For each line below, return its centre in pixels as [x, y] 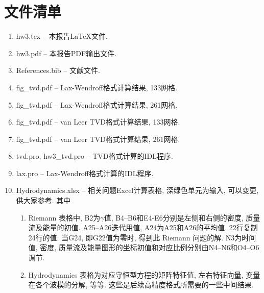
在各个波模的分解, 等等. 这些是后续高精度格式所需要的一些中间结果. [141, 285]
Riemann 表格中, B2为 [64, 217]
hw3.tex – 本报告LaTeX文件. [62, 36]
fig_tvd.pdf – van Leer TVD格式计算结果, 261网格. [98, 139]
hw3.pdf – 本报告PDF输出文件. [66, 53]
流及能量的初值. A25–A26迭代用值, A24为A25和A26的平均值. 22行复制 [143, 227]
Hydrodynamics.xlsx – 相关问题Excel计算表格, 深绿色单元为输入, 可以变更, [137, 190]
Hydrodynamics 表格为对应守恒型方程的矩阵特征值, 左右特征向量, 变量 [144, 274]
